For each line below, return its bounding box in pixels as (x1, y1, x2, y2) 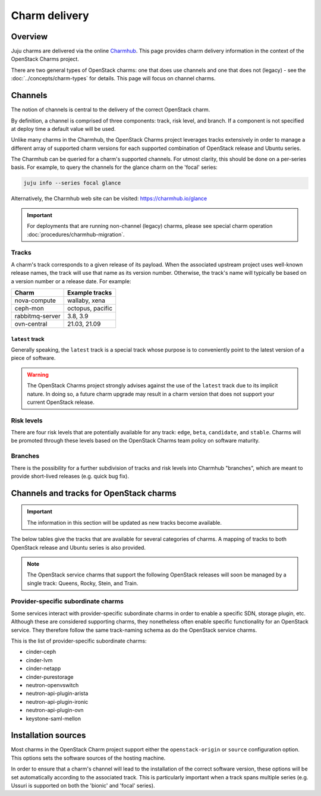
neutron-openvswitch (26, 681, 79, 688)
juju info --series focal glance (23, 180, 121, 187)
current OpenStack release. (27, 399, 95, 406)
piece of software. (11, 355, 56, 362)
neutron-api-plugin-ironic (26, 698, 89, 705)
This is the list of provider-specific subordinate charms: (11, 637, 147, 645)
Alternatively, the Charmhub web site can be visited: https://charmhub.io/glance (11, 195, 207, 202)
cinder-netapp (26, 665, 61, 672)
